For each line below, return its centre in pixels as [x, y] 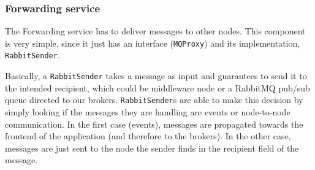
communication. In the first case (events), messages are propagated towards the [154, 124]
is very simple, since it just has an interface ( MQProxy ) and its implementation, [153, 43]
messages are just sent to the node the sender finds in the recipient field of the [152, 148]
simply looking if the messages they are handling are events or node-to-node [148, 112]
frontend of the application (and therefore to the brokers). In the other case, [148, 136]
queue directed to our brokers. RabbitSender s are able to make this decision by [154, 100]
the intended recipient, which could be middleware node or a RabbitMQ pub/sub [157, 87]
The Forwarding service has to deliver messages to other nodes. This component [155, 31]
